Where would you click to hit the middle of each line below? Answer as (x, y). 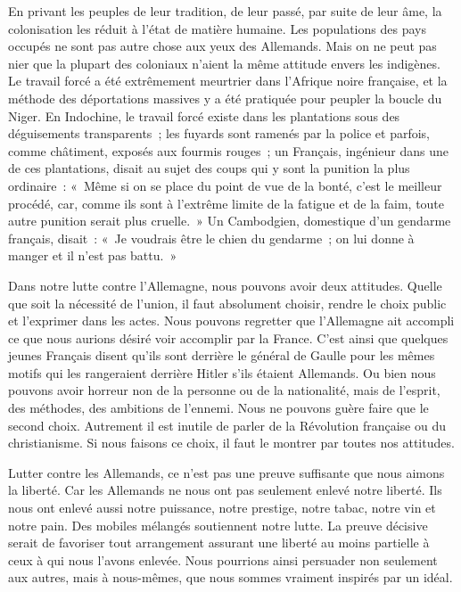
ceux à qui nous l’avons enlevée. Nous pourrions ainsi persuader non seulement (223, 559)
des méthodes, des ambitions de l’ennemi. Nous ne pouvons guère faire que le (218, 408)
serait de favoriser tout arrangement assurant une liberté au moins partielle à (219, 543)
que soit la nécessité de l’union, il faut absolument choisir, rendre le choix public (227, 303)
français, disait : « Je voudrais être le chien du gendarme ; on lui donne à (211, 238)
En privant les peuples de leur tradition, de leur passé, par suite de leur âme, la (225, 11)
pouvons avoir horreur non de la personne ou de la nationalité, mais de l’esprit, (224, 390)
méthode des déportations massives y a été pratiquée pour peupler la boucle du (225, 98)
